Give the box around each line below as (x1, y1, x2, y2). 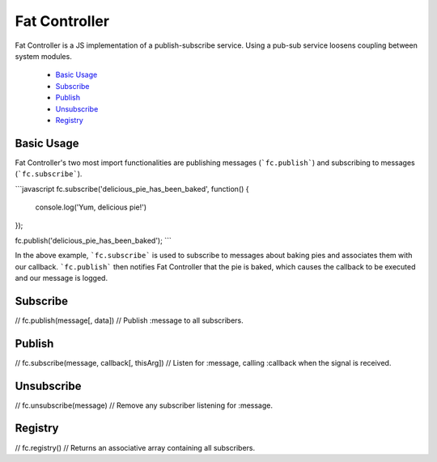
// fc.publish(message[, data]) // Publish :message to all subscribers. (15, 316, 244, 325)
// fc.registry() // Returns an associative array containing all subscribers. (15, 443, 255, 452)
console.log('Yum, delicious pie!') (35, 202, 147, 212)
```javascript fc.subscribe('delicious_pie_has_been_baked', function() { (15, 184, 249, 193)
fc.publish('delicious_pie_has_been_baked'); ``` (15, 235, 172, 245)
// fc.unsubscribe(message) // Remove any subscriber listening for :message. (15, 401, 274, 410)
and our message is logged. (15, 273, 108, 282)
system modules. (15, 51, 72, 61)
